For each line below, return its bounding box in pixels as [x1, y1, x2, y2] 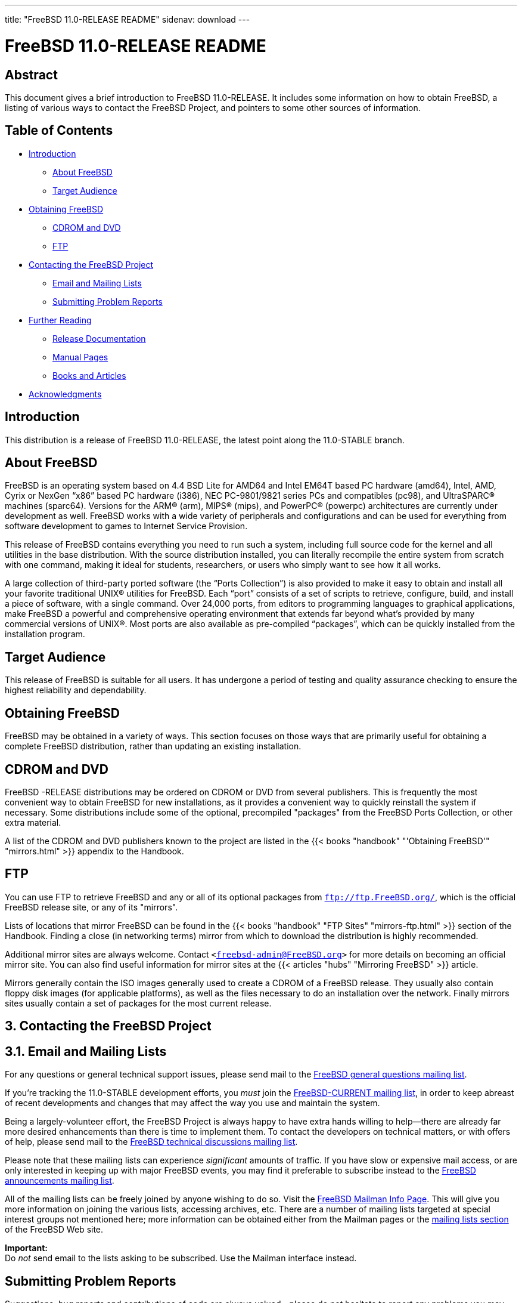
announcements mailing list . [5, 1175, 114, 1186]
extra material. [5, 817, 61, 828]
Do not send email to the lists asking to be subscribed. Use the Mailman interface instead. [5, 1253, 357, 1264]
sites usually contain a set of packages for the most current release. [5, 998, 272, 1008]
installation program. [5, 629, 85, 640]
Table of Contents [5, 123, 113, 138]
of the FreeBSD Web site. [5, 1224, 104, 1235]
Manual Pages [52, 351, 108, 362]
